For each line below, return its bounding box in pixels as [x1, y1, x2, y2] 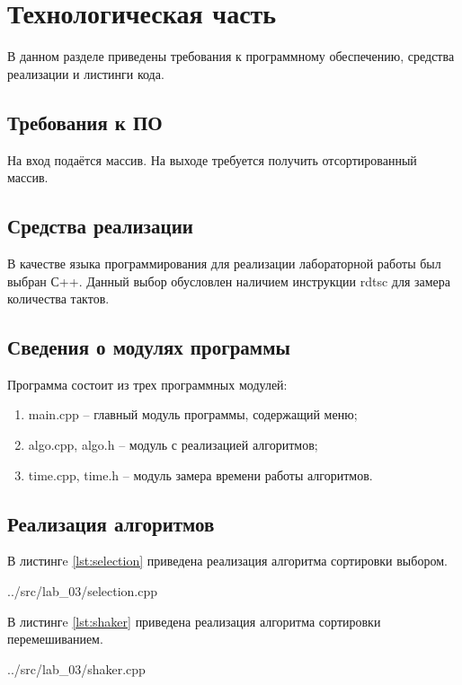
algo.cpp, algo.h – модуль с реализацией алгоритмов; [28, 435, 318, 454]
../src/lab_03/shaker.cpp [7, 659, 146, 678]
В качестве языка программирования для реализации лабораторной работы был [7, 253, 441, 272]
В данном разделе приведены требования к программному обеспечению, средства [7, 47, 455, 66]
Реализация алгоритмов [7, 509, 215, 537]
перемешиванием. [7, 629, 103, 648]
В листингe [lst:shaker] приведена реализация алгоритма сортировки [7, 611, 381, 630]
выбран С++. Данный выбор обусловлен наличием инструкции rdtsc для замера [7, 271, 451, 290]
